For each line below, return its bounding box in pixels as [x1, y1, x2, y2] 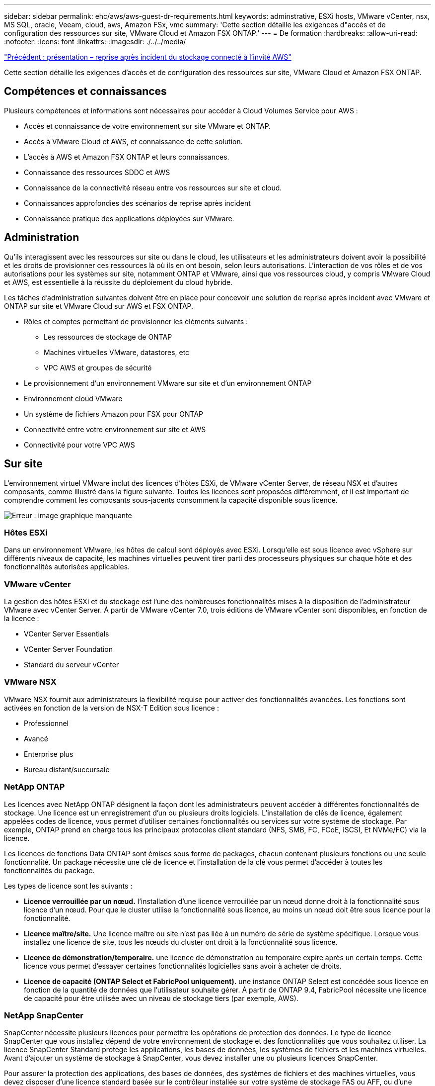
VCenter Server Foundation [24, 645, 113, 654]
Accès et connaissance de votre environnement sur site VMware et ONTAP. [24, 121, 271, 130]
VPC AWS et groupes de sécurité [44, 363, 152, 372]
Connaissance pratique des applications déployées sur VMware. [24, 214, 234, 223]
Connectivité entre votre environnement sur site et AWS [24, 425, 206, 434]
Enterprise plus [24, 749, 73, 758]
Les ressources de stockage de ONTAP [44, 332, 172, 341]
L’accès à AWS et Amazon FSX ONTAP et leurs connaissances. [24, 152, 229, 161]
